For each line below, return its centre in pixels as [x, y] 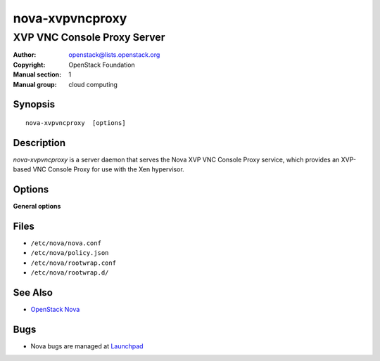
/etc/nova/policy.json [70, 253]
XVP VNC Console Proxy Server [89, 37]
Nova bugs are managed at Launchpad [87, 346]
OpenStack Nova [55, 310]
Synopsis [34, 104]
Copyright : [29, 65]
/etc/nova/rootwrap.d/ [70, 273]
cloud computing [93, 84]
